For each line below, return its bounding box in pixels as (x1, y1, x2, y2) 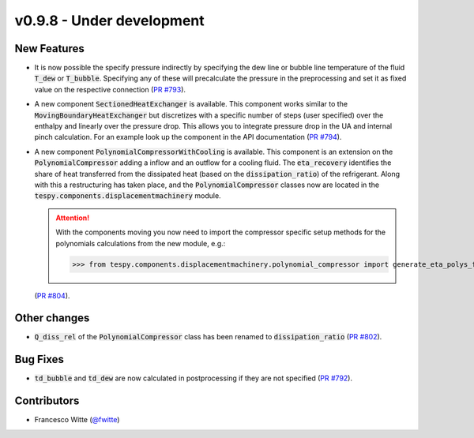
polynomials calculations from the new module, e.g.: (55, 238, 226, 248)
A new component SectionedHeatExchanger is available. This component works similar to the (34, 99, 348, 109)
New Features (14, 42, 85, 55)
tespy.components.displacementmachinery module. (34, 191, 221, 200)
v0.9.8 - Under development (14, 12, 205, 29)
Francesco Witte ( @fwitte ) (34, 415, 120, 425)
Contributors (14, 395, 80, 408)
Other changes (14, 312, 90, 325)
